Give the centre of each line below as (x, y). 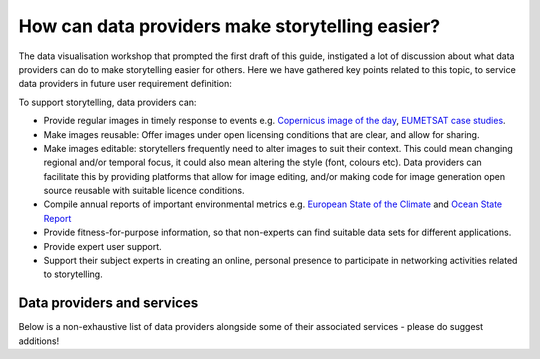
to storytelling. (73, 274)
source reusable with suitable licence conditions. (144, 191)
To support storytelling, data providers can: (107, 102)
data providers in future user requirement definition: (125, 84)
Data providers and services (108, 303)
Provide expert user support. (102, 246)
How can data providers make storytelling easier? (229, 26)
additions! (39, 341)
